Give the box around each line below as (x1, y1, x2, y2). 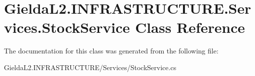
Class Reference (135, 17, 245, 37)
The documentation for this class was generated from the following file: (4, 46, 219, 56)
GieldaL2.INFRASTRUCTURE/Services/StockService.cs (4, 62, 177, 72)
